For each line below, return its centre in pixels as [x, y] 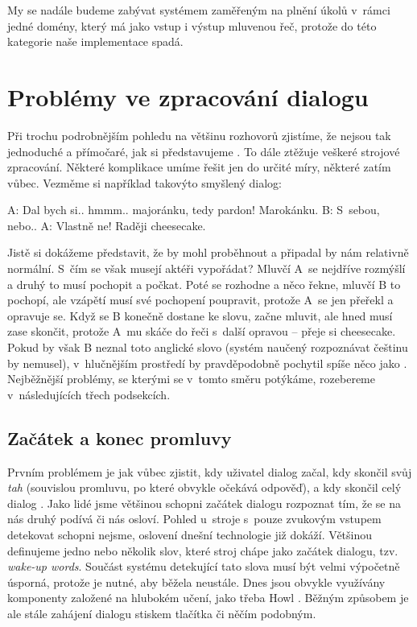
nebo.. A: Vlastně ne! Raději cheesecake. [107, 225]
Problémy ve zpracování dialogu [188, 96]
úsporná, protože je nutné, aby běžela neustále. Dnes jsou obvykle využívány [196, 582]
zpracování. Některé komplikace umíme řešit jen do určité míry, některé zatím [199, 167]
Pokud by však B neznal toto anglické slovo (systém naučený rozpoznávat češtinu [208, 347]
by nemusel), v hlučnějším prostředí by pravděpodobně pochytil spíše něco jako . [207, 363]
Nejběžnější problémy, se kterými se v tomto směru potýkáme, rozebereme [192, 379]
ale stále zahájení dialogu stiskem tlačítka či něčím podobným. [162, 613]
